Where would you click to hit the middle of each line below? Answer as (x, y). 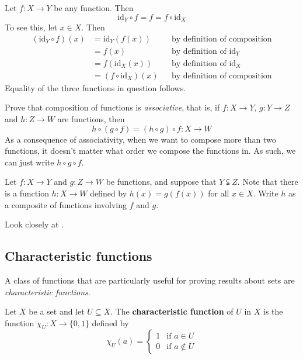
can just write (29, 162)
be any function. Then (94, 8)
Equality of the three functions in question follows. (95, 87)
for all (219, 193)
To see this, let (31, 27)
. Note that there (268, 182)
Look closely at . (34, 224)
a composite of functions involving (66, 204)
